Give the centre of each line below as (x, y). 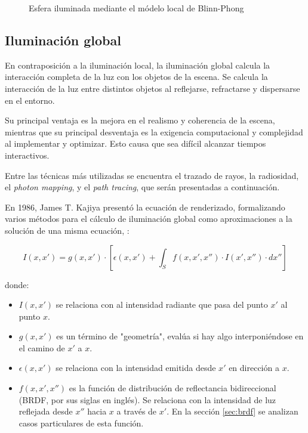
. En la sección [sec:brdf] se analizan (232, 411)
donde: (17, 284)
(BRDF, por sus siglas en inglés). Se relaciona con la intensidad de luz (147, 399)
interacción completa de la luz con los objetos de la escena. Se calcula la (136, 77)
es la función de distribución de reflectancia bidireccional (173, 388)
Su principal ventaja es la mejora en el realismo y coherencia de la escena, (140, 120)
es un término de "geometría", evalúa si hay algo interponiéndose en (180, 336)
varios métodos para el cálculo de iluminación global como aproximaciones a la (149, 219)
